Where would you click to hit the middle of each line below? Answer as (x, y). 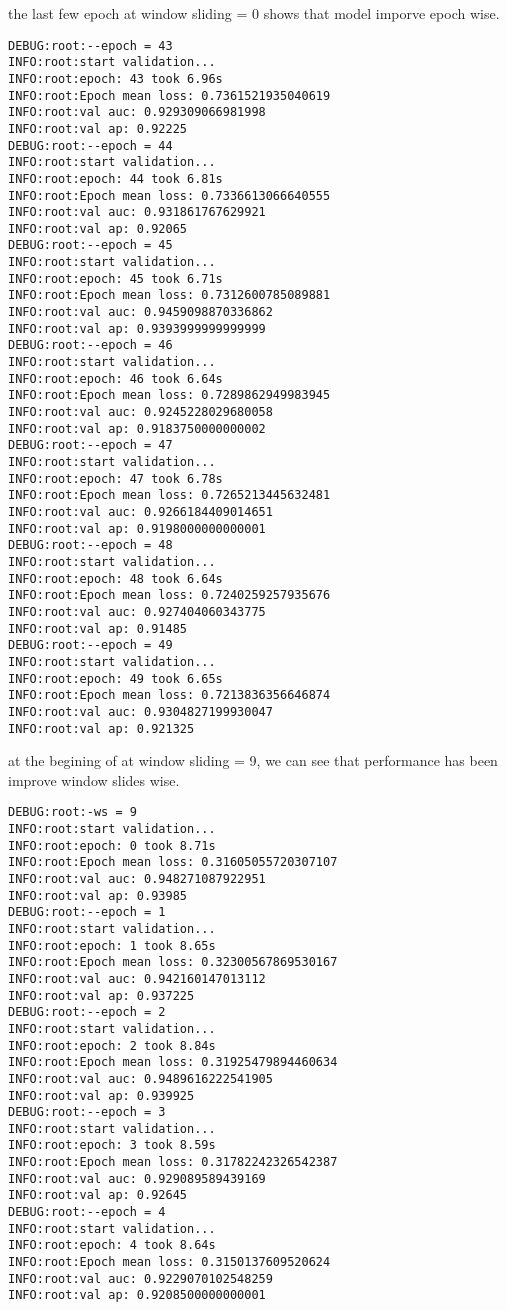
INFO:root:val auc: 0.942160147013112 (137, 978)
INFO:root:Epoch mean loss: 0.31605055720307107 (173, 862)
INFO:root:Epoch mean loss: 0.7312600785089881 (169, 295)
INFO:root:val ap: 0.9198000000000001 (137, 528)
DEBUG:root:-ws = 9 (72, 812)
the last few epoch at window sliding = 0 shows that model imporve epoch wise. (254, 13)
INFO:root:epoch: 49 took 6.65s (115, 678)
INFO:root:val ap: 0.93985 (97, 895)
